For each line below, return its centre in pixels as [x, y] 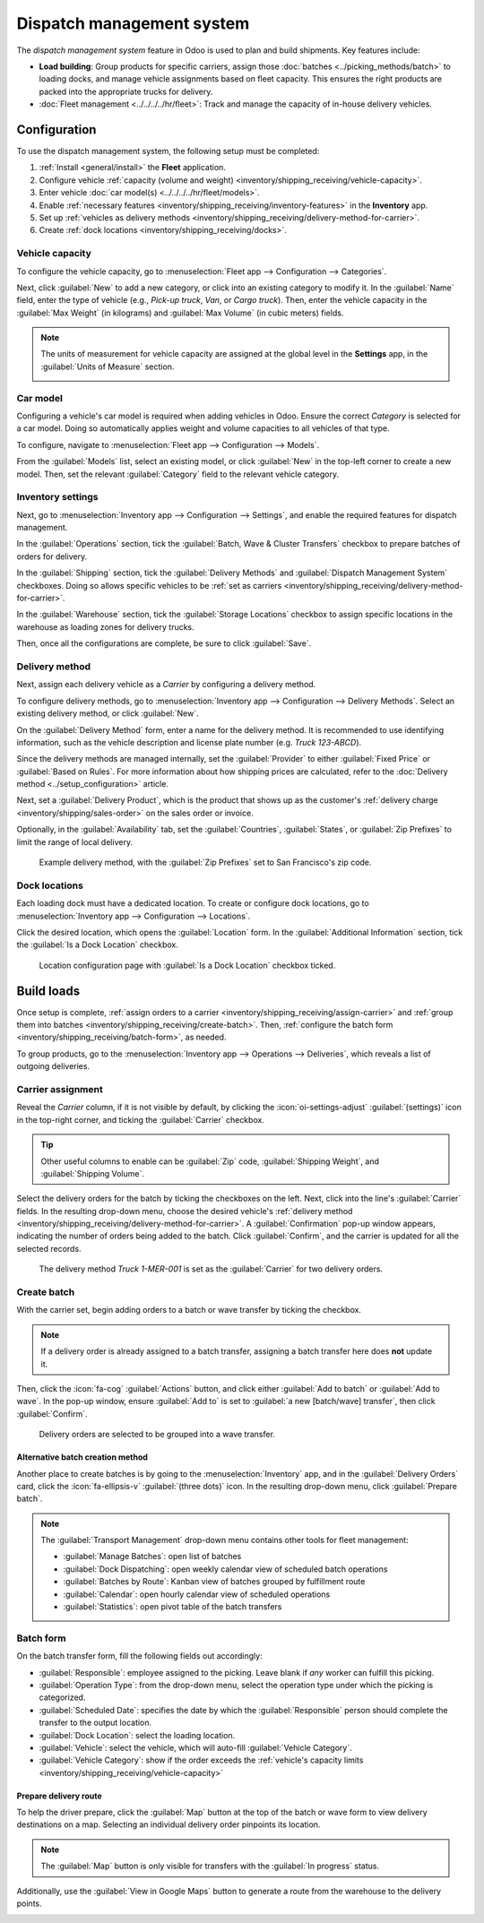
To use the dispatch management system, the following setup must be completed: [168, 151]
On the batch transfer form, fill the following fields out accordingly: [140, 1656]
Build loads [48, 991]
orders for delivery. [52, 556]
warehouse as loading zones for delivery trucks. [105, 626]
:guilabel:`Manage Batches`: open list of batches [152, 1557]
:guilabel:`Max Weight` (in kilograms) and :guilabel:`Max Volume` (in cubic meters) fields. [180, 313]
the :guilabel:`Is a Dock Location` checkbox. [98, 944]
